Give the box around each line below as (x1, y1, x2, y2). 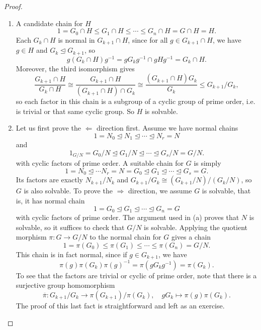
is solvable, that (202, 185, 251, 196)
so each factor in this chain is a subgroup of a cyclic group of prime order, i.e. (16, 96, 255, 106)
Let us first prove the (16, 123, 81, 133)
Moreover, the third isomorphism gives (16, 63, 135, 73)
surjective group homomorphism (16, 280, 115, 290)
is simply (194, 158, 221, 168)
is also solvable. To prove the (24, 185, 113, 196)
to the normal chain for (90, 232, 161, 242)
